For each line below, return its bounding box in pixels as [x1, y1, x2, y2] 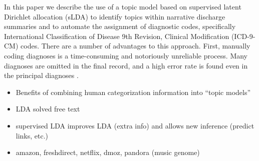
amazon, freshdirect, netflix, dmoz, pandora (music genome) [16, 147, 200, 157]
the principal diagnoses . [4, 70, 79, 80]
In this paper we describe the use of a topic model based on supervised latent [4, 1, 241, 11]
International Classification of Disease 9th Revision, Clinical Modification [4, 30, 229, 41]
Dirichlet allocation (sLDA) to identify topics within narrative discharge [4, 11, 225, 21]
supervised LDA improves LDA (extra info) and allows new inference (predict [16, 120, 254, 130]
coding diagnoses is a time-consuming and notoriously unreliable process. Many [4, 50, 248, 60]
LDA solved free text [16, 103, 80, 114]
